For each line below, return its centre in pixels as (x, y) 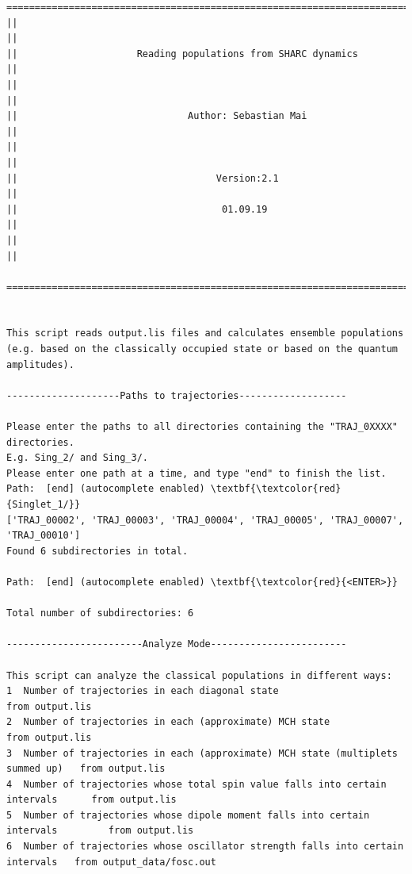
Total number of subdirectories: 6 (100, 613)
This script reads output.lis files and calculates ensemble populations (205, 333)
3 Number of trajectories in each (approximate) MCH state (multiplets (202, 753)
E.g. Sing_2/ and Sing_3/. (77, 458)
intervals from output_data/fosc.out (111, 862)
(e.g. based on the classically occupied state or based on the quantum (202, 349)
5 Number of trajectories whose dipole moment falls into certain (188, 815)
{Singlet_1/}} (44, 504)
